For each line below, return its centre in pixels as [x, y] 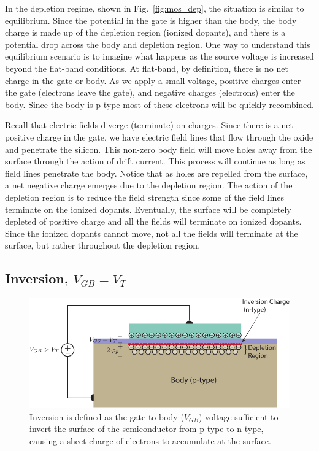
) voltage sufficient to [238, 416]
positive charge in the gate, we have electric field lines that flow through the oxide [159, 137]
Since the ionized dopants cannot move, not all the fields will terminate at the [152, 233]
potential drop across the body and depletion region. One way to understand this [158, 44]
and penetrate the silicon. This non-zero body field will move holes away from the [159, 149]
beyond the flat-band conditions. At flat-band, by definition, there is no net [147, 68]
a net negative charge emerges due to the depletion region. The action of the [149, 185]
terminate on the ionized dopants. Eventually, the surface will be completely [148, 209]
